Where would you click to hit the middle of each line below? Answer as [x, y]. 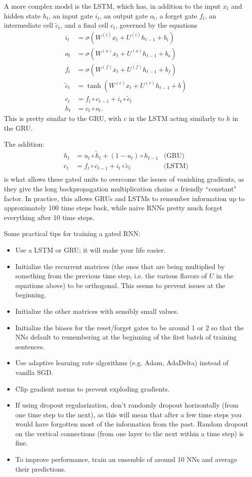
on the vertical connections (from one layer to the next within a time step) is [130, 433]
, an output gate [124, 15]
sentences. [30, 346]
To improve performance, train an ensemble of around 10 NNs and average [126, 459]
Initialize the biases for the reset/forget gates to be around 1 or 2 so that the [129, 327]
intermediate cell [29, 25]
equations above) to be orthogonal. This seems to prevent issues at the [120, 285]
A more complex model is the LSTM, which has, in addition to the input [112, 6]
